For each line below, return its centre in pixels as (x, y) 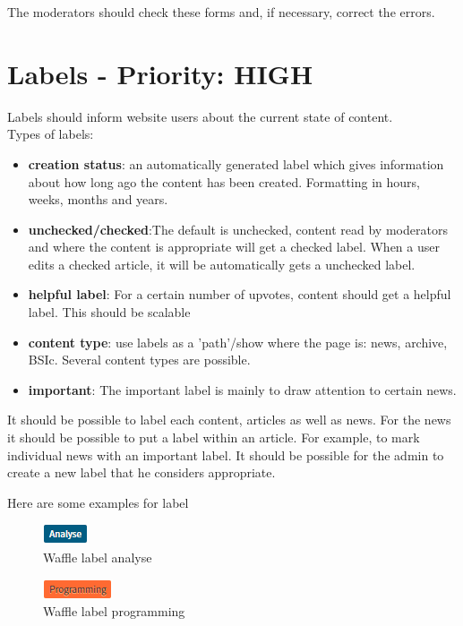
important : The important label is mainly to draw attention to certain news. (242, 389)
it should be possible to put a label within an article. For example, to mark (214, 437)
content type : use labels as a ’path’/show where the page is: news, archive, (238, 342)
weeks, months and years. (98, 199)
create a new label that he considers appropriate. (141, 472)
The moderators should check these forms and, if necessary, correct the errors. (221, 12)
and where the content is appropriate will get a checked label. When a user (234, 247)
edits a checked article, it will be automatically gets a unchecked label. (222, 264)
